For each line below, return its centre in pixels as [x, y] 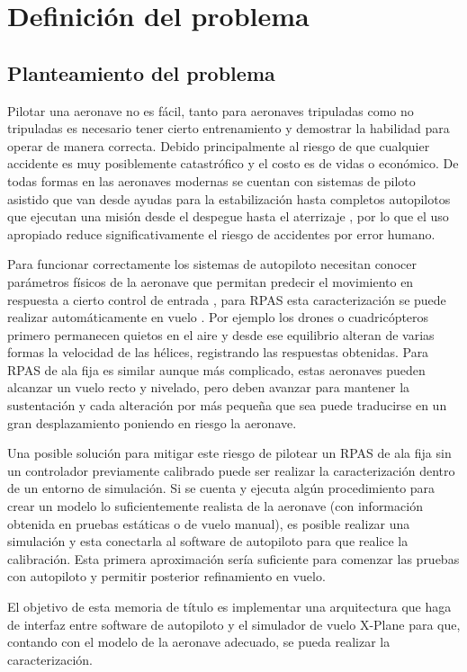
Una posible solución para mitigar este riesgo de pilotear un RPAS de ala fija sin [229, 453]
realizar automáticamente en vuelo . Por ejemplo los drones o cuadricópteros [218, 317]
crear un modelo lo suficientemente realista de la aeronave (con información [215, 506]
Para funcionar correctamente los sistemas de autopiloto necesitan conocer [212, 264]
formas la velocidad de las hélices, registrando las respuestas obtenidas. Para [218, 352]
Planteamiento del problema [141, 72]
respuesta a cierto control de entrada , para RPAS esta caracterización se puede [227, 299]
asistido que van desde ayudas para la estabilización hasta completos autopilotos [229, 198]
